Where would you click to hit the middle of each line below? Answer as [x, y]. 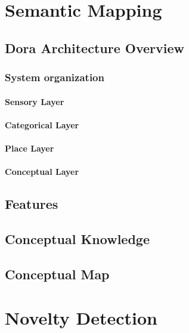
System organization [55, 77]
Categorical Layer [42, 124]
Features [32, 204]
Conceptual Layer [42, 172]
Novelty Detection [81, 318]
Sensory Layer [35, 101]
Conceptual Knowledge [77, 238]
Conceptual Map [57, 274]
